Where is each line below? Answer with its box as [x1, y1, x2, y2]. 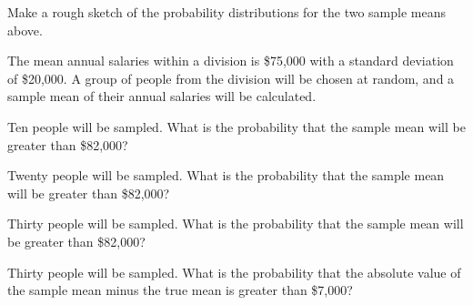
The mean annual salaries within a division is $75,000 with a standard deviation [7, 51, 454, 70]
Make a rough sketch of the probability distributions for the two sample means [7, 3, 446, 21]
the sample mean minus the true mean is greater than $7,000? [7, 280, 353, 300]
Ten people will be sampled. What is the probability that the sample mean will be [7, 117, 466, 136]
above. [7, 20, 43, 39]
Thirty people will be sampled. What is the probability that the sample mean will [7, 214, 464, 233]
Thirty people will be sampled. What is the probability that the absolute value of [7, 262, 461, 281]
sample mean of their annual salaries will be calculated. [7, 86, 317, 106]
